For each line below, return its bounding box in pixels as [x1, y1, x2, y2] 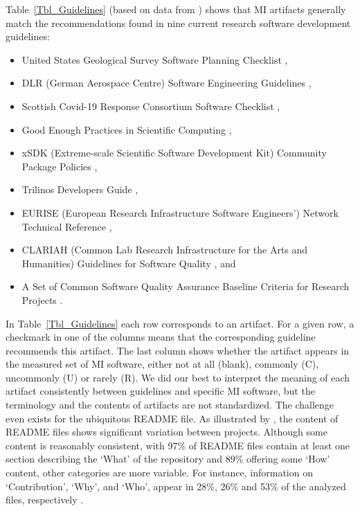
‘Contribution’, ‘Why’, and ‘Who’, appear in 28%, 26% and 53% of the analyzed [6, 478, 346, 493]
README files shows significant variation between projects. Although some [6, 424, 327, 439]
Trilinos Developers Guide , [21, 182, 138, 197]
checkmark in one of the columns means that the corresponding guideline [6, 330, 316, 344]
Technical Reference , [21, 219, 112, 233]
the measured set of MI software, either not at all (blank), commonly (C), [6, 357, 319, 371]
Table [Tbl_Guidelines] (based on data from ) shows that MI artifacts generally [6, 2, 346, 16]
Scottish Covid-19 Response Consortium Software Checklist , [21, 98, 280, 113]
